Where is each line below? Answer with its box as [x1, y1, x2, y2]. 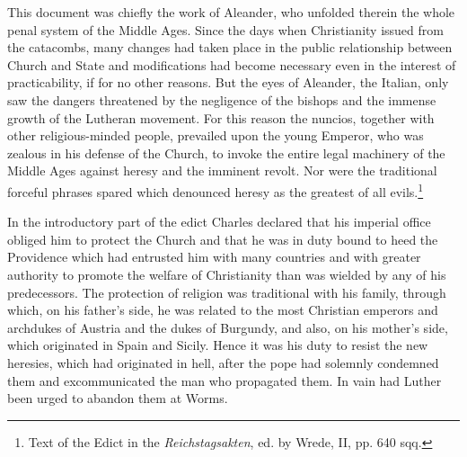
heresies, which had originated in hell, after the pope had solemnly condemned [7, 353, 439, 372]
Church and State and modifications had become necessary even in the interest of [7, 55, 456, 74]
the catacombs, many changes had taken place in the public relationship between [7, 38, 453, 57]
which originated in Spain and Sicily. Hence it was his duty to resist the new [7, 336, 428, 354]
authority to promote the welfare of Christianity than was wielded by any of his [7, 264, 446, 283]
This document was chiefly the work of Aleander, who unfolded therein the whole [7, 3, 455, 21]
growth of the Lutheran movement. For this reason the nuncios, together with [7, 108, 435, 127]
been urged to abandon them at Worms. [7, 389, 228, 408]
